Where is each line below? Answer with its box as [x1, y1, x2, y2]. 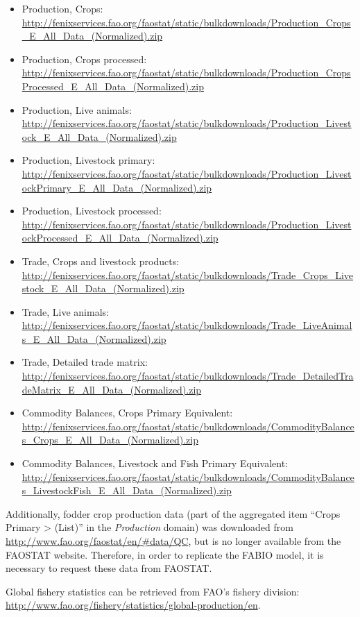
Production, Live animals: [22, 102, 132, 117]
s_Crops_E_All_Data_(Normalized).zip [22, 432, 198, 447]
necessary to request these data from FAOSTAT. [6, 561, 212, 575]
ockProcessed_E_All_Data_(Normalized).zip [22, 230, 218, 245]
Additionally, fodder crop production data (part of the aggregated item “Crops [6, 506, 341, 521]
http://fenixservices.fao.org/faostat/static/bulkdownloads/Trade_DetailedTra [22, 369, 354, 383]
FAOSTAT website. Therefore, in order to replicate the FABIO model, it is [6, 547, 324, 561]
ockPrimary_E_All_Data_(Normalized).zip [22, 180, 212, 194]
